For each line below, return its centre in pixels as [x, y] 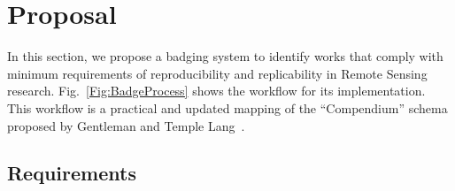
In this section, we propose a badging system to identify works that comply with [225, 56]
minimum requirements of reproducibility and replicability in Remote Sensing [217, 73]
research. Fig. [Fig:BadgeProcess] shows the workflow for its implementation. [216, 91]
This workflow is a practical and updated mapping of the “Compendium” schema [227, 107]
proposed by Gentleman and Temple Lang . [126, 125]
